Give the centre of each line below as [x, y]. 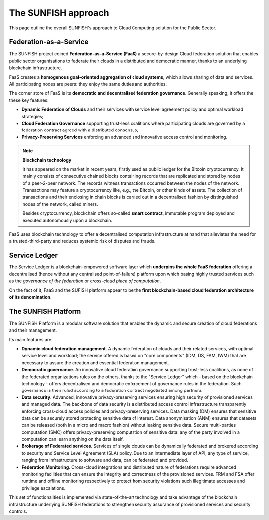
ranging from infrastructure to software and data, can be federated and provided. [105, 460]
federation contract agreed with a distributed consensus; [80, 130]
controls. [18, 511]
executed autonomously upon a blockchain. [67, 220]
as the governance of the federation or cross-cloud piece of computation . [85, 281]
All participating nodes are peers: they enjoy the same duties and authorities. [88, 84]
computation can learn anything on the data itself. [73, 439]
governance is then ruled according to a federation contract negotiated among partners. [112, 390]
